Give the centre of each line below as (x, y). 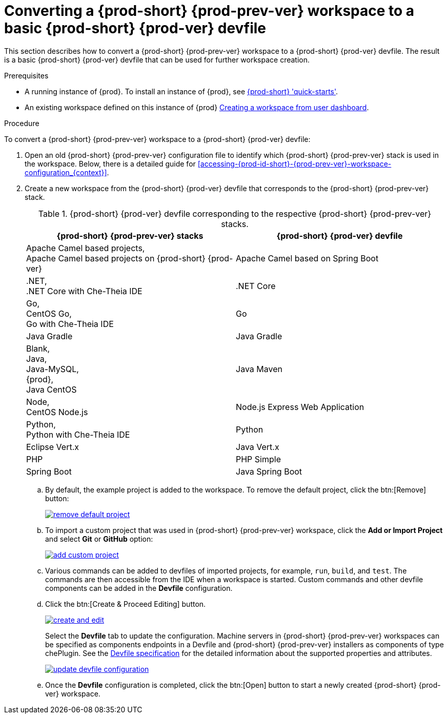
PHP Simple (258, 459)
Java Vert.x (258, 447)
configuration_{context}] (66, 172)
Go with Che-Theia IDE (70, 324)
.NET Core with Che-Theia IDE (84, 291)
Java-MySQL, (53, 369)
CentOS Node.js (57, 412)
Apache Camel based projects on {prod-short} (116, 258)
